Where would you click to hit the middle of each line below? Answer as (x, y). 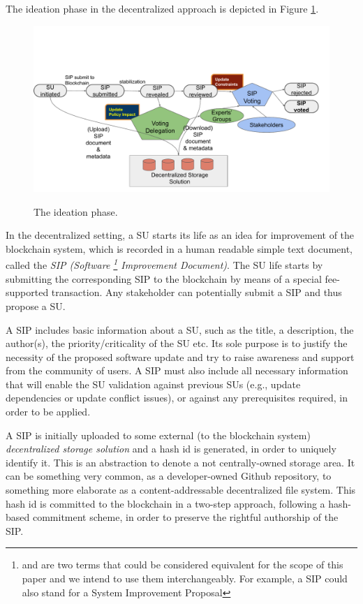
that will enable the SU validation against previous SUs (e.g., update (153, 384)
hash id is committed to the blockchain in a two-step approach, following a (165, 503)
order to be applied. (48, 412)
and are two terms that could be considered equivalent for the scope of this (183, 565)
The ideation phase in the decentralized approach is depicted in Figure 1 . (162, 8)
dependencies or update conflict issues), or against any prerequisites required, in (177, 398)
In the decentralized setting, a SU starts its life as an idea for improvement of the (180, 235)
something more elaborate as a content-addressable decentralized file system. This (181, 490)
